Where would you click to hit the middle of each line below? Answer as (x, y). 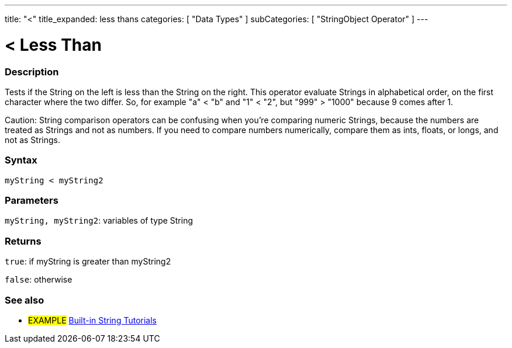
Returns (23, 241)
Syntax (21, 160)
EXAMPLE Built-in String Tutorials (92, 320)
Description (32, 72)
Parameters (32, 200)
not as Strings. (33, 140)
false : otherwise (39, 280)
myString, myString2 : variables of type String (99, 221)
